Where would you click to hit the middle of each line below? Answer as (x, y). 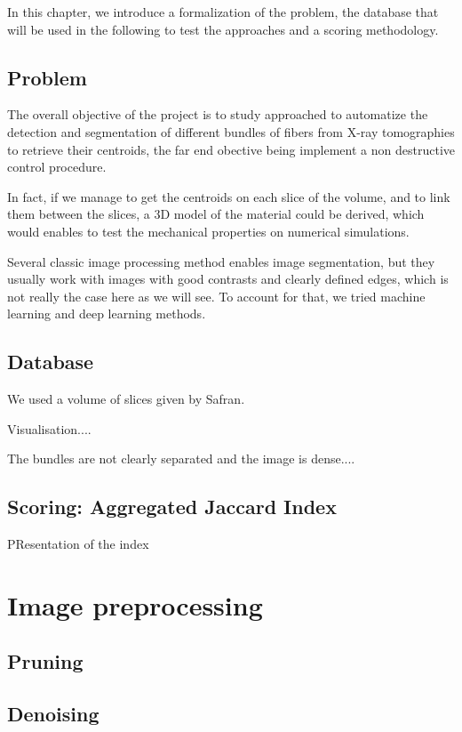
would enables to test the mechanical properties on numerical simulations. (208, 231)
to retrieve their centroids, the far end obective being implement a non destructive (231, 149)
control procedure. (57, 167)
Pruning (45, 661)
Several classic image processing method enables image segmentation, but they (221, 261)
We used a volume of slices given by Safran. (126, 399)
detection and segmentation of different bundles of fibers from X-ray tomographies (231, 131)
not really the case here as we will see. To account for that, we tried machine (216, 296)
